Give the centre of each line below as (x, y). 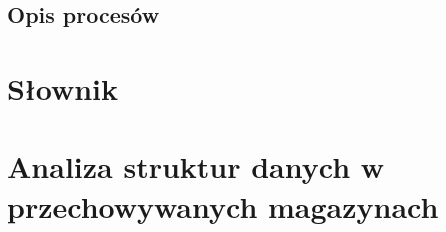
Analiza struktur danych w (196, 166)
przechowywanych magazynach (223, 205)
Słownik (63, 87)
